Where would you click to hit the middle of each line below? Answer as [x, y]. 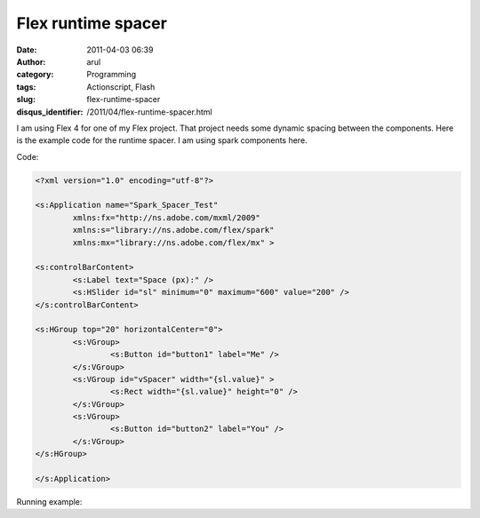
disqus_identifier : [50, 112]
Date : [27, 50]
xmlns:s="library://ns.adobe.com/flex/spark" [173, 230]
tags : [26, 87]
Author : [31, 61]
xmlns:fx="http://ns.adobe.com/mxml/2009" [167, 217]
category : [35, 75]
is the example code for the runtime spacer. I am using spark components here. [162, 140]
